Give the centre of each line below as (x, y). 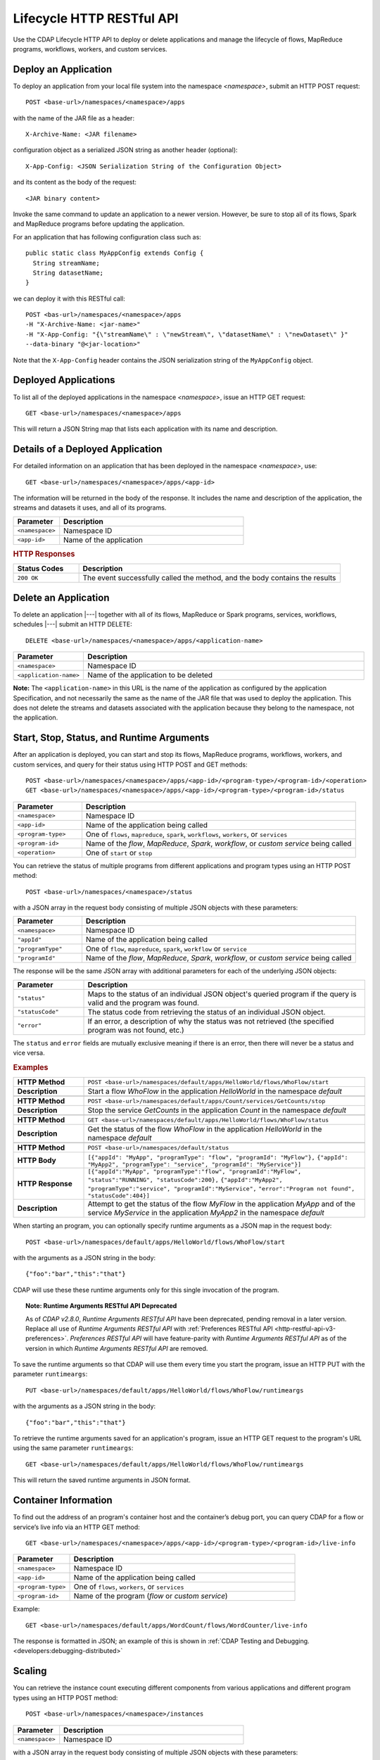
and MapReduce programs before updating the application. (99, 224)
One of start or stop (119, 853)
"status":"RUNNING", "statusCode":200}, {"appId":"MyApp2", (185, 1180)
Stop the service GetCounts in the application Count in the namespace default (217, 1110)
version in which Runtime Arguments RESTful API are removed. (117, 1348)
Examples (31, 1067)
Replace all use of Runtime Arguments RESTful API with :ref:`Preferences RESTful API (150, 1328)
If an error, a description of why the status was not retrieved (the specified (211, 1021)
